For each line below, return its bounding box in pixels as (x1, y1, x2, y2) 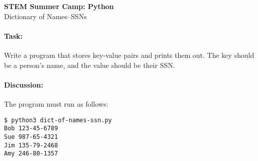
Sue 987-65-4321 (4, 133, 58, 140)
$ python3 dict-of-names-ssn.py (4, 116, 112, 124)
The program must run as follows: (4, 98, 108, 109)
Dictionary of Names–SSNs (4, 11, 87, 21)
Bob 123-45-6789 (4, 125, 58, 132)
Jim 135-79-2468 (4, 141, 58, 149)
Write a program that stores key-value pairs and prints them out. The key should (4, 49, 254, 60)
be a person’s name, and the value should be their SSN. (4, 59, 175, 70)
